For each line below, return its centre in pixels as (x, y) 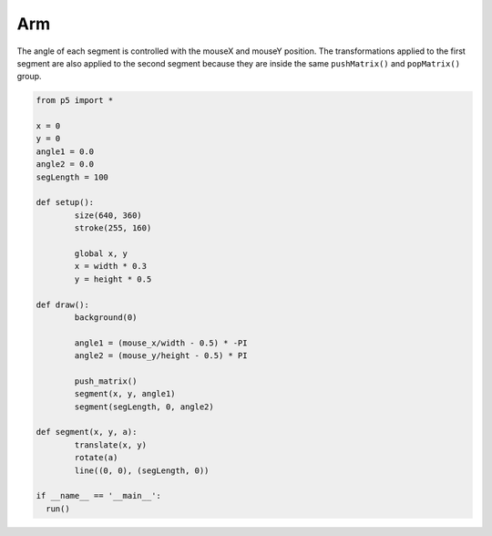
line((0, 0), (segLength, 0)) (142, 470)
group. (29, 77)
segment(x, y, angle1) (125, 394)
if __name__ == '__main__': (98, 496)
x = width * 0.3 (111, 266)
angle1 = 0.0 (65, 151)
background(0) (106, 317)
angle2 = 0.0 (65, 165)
